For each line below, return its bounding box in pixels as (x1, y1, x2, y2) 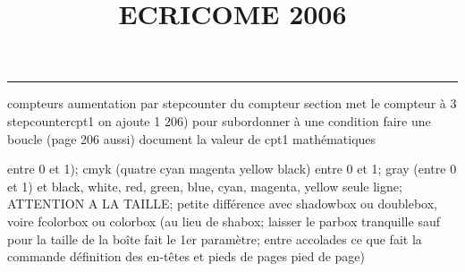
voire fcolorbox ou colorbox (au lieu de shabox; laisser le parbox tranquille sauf (7, 211, 440, 230)
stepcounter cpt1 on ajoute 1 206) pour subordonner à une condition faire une (7, 111, 431, 130)
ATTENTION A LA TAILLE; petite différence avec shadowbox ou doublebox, (7, 194, 437, 213)
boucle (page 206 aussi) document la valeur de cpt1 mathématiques (7, 129, 376, 148)
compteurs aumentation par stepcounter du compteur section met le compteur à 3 (7, 94, 457, 113)
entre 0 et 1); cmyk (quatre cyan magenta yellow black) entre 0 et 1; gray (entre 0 (7, 159, 457, 178)
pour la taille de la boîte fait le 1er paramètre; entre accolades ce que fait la (7, 229, 422, 248)
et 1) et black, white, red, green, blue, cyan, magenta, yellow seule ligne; (7, 176, 402, 195)
